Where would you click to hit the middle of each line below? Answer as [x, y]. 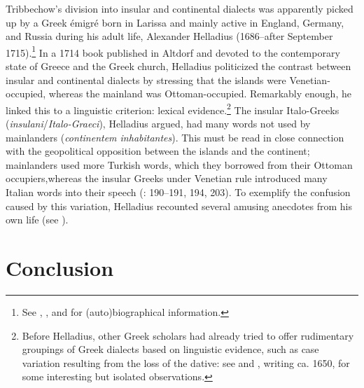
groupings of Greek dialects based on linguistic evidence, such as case [170, 349]
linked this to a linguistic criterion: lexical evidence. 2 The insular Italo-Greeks [173, 109]
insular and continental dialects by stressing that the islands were [146, 79]
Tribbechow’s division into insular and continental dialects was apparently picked [180, 8]
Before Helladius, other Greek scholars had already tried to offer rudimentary [188, 335]
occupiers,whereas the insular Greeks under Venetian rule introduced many [167, 178]
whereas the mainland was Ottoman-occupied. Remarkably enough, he [200, 93]
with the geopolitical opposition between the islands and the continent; [158, 151]
